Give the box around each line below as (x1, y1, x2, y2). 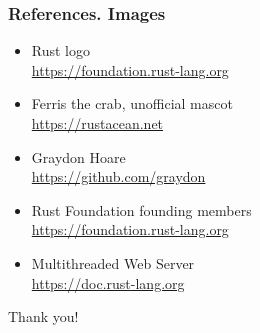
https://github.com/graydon (31, 166, 206, 187)
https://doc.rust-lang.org (31, 272, 185, 293)
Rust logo (31, 40, 91, 61)
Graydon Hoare (31, 146, 126, 167)
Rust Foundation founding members (31, 199, 252, 220)
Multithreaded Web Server (31, 252, 195, 273)
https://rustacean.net (31, 113, 164, 133)
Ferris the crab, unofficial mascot (31, 93, 233, 114)
